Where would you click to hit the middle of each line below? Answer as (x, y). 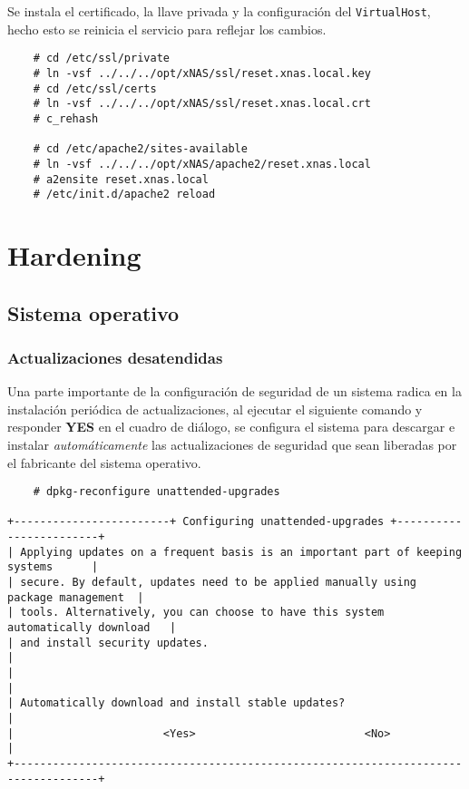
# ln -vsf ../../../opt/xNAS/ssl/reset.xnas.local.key (202, 73)
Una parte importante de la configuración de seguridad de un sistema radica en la (234, 391)
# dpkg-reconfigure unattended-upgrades (156, 492)
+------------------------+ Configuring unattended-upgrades (196, 522)
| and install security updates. (108, 643)
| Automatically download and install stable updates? (176, 703)
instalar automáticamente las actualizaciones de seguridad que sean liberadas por (232, 444)
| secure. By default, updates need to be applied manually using (212, 583)
